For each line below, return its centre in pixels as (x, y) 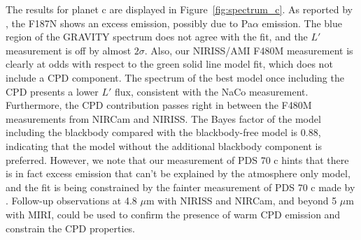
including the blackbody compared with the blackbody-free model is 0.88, (163, 132)
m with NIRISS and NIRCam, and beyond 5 (241, 201)
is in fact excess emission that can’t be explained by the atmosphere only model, (178, 173)
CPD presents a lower (52, 91)
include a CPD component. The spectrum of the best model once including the (175, 77)
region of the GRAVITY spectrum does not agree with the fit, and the (157, 37)
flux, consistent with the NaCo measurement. (212, 91)
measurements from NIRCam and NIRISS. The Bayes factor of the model (163, 118)
